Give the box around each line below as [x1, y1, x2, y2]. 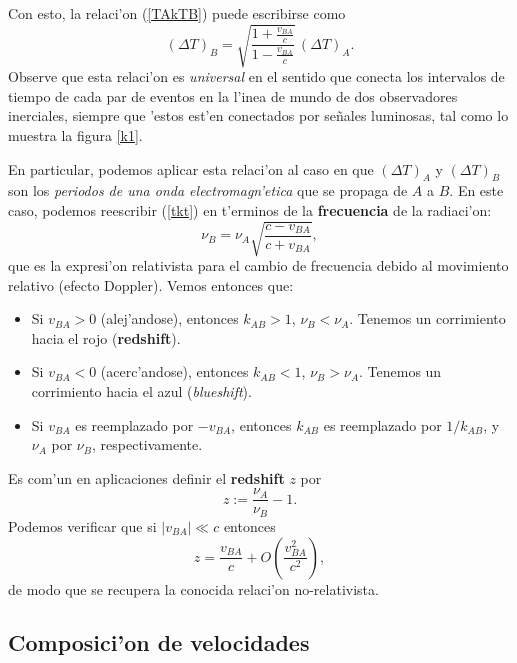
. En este [449, 180, 504, 201]
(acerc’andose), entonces [100, 361, 249, 382]
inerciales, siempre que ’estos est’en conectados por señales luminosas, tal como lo [8, 105, 509, 126]
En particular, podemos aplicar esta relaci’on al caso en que [8, 158, 374, 179]
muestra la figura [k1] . [8, 124, 143, 145]
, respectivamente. [92, 434, 203, 455]
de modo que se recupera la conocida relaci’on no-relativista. [8, 578, 379, 599]
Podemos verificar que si [8, 515, 157, 536]
